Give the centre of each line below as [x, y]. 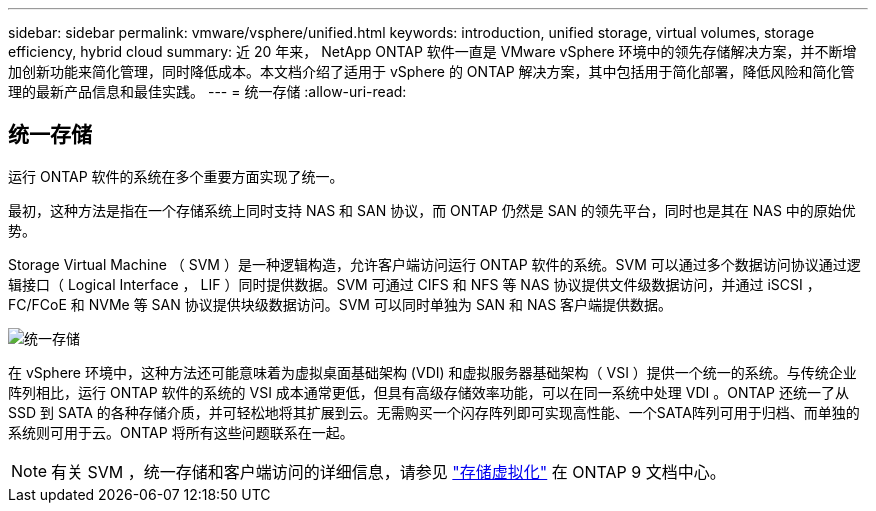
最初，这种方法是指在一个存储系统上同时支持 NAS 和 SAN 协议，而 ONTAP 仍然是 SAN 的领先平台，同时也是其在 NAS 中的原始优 [432, 210]
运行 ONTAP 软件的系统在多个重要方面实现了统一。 [176, 176]
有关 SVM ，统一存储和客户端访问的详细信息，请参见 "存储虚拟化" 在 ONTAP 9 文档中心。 [388, 471]
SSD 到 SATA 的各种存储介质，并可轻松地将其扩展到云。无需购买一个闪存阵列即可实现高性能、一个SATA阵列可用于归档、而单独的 [434, 412]
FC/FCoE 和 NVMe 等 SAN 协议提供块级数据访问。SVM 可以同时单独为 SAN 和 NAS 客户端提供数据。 [340, 304]
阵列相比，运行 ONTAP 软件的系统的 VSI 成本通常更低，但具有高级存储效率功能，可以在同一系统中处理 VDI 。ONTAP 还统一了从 [428, 392]
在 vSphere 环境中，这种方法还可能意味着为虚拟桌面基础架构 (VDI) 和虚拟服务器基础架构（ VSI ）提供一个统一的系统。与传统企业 [432, 372]
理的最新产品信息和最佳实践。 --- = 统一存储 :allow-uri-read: [207, 91]
